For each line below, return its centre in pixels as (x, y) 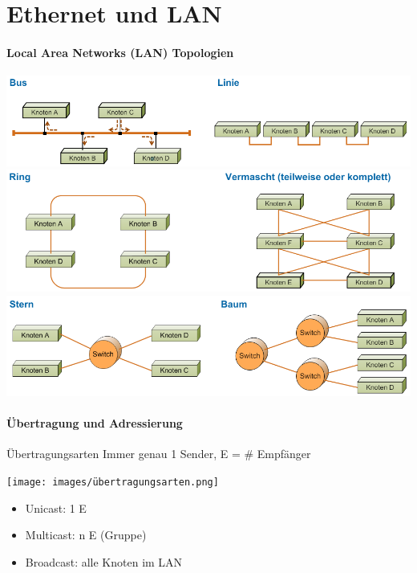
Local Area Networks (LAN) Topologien (120, 52)
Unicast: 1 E (56, 508)
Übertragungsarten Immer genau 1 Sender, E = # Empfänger (159, 454)
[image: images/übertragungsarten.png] (113, 483)
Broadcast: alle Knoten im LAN (104, 561)
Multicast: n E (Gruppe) (86, 535)
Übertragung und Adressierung (95, 423)
